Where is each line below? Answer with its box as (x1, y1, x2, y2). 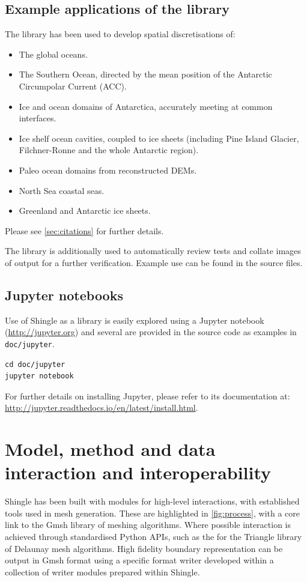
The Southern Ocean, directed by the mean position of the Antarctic (19, 68, 272, 80)
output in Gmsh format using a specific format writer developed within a (5, 554, 274, 566)
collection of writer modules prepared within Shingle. (5, 565, 200, 578)
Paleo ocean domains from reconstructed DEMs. (19, 163, 197, 176)
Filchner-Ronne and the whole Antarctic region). (19, 144, 199, 156)
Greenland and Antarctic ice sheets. (19, 204, 151, 217)
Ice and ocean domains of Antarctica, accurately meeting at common (19, 100, 273, 112)
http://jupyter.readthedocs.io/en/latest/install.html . (5, 401, 198, 414)
